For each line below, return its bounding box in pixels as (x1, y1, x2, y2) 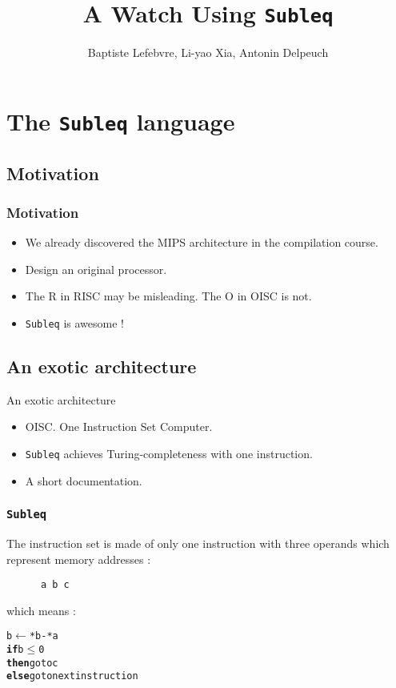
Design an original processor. (25, 260, 167, 277)
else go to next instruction (6, 670, 138, 682)
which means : (6, 601, 76, 618)
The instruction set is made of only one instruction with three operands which (6, 535, 390, 552)
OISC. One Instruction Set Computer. (25, 418, 213, 435)
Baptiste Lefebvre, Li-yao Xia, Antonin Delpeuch (87, 44, 329, 61)
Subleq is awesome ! (25, 314, 124, 331)
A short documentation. (25, 472, 142, 489)
